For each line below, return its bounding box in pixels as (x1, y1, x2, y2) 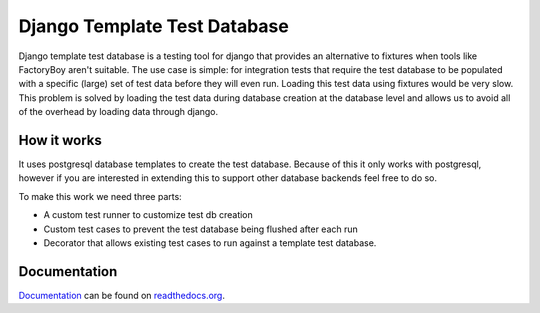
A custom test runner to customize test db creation (43, 209, 254, 221)
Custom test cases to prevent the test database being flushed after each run (43, 223, 359, 235)
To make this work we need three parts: (18, 190, 182, 202)
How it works (18, 131, 102, 149)
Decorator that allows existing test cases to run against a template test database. (43, 236, 377, 249)
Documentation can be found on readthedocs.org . (18, 289, 225, 301)
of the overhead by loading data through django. (18, 106, 219, 118)
